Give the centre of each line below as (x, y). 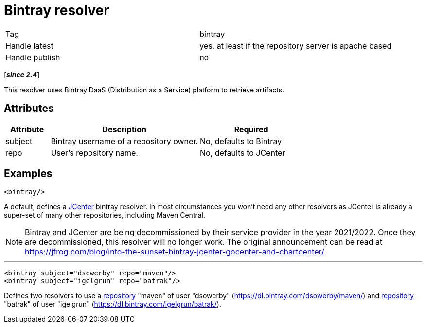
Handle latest (29, 45)
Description (124, 129)
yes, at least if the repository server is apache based (296, 45)
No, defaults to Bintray (241, 141)
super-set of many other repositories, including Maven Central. (105, 215)
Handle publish (33, 57)
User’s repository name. (94, 153)
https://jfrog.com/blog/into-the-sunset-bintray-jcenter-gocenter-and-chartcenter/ (175, 252)
